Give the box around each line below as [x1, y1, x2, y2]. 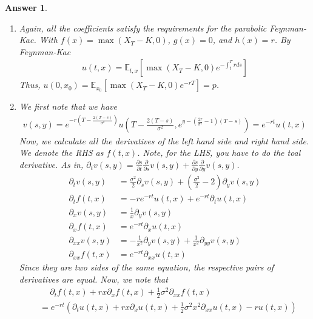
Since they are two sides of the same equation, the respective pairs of [19, 261, 274, 274]
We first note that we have [19, 100, 117, 113]
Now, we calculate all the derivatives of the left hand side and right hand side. [19, 134, 309, 147]
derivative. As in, [19, 158, 84, 170]
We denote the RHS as [19, 146, 104, 159]
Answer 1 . [5, 1, 47, 13]
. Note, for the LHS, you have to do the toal [137, 146, 301, 159]
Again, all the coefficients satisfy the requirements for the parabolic [19, 21, 267, 34]
